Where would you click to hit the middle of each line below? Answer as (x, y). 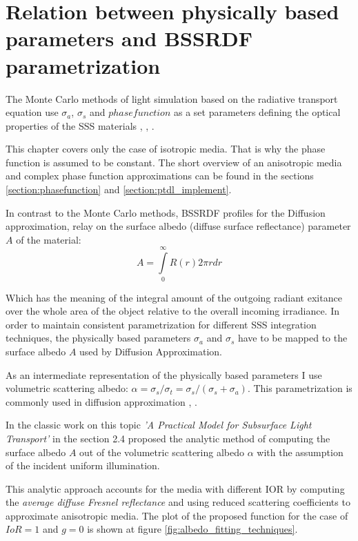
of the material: (49, 239)
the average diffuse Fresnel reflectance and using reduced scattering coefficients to (178, 502)
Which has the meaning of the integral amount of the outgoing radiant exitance (174, 297)
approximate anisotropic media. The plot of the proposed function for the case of (177, 515)
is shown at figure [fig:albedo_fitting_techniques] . (192, 529)
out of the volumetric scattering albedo (162, 452)
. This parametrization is (300, 388)
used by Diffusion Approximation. (151, 351)
